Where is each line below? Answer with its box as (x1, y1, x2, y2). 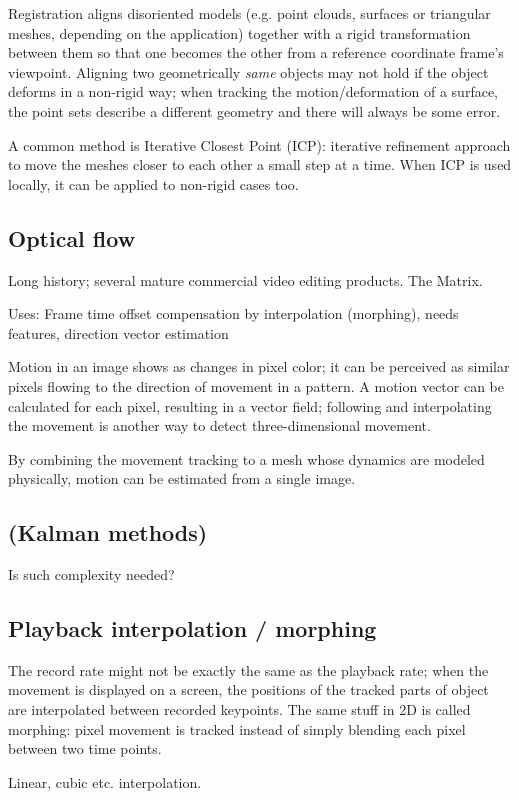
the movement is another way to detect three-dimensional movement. (8, 415, 431, 436)
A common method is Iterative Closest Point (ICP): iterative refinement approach (8, 134, 511, 155)
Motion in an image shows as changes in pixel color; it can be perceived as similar (8, 356, 510, 377)
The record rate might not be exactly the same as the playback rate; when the (8, 659, 489, 680)
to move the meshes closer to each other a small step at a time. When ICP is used (8, 154, 512, 175)
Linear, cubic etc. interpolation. (8, 771, 202, 792)
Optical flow (8, 222, 136, 253)
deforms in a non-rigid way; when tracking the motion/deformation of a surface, (8, 81, 498, 102)
